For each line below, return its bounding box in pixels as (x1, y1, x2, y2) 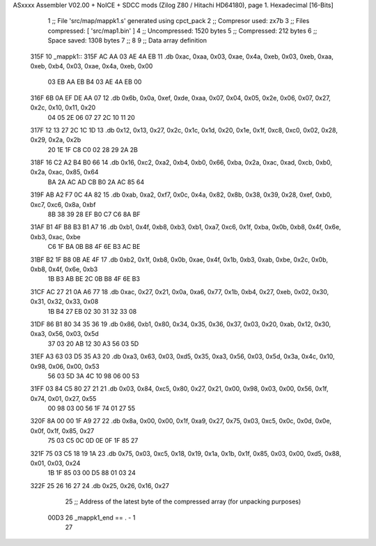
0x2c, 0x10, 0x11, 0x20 (30, 103, 96, 112)
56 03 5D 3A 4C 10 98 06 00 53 (47, 372, 139, 380)
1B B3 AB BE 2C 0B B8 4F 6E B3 (47, 275, 141, 283)
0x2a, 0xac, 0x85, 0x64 (30, 168, 99, 176)
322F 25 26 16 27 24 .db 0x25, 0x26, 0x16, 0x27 (30, 481, 170, 490)
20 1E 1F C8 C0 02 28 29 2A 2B (47, 145, 139, 153)
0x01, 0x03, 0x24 (30, 459, 81, 467)
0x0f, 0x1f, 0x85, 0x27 (30, 426, 95, 435)
